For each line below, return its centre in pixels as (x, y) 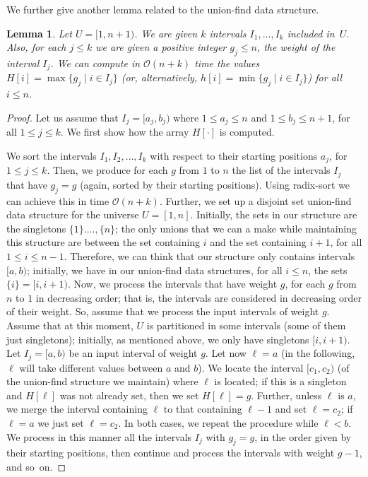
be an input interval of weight (133, 353)
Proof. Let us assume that (63, 117)
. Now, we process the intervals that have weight (172, 284)
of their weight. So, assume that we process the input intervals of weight (163, 311)
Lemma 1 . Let (39, 33)
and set (291, 409)
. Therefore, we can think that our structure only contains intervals (209, 255)
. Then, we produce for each (107, 170)
